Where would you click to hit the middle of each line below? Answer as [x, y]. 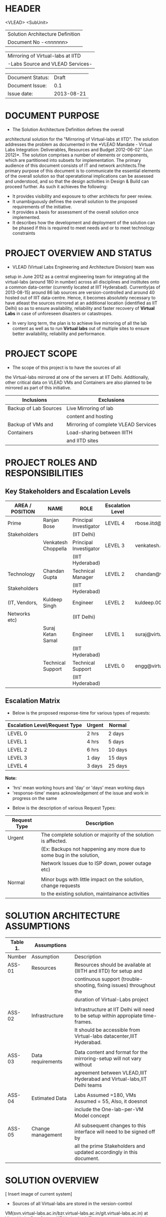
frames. [83, 1022]
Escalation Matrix [33, 701]
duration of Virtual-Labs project [111, 1000]
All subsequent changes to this [110, 1125]
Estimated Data [49, 1098]
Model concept [92, 1115]
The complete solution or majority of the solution [98, 835]
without [83, 1065]
